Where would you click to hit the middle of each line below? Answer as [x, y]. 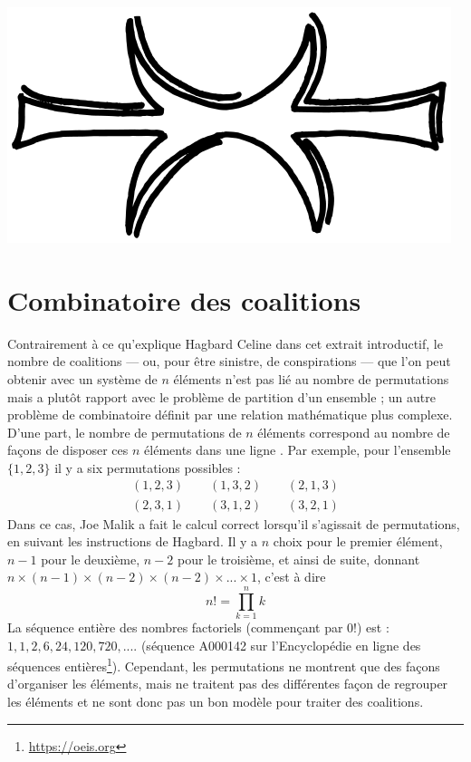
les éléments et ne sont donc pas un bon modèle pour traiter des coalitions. [216, 702]
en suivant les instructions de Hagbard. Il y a [133, 541]
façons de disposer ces [68, 450]
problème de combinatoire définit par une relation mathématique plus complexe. [230, 415]
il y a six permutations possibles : [148, 467]
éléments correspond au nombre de [354, 432]
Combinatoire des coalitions [184, 299]
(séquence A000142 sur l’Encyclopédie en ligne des [281, 645]
